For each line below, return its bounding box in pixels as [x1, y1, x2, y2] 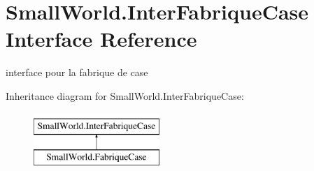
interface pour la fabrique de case [6, 65, 148, 80]
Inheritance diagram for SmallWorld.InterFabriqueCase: [6, 88, 244, 103]
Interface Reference [6, 24, 197, 53]
